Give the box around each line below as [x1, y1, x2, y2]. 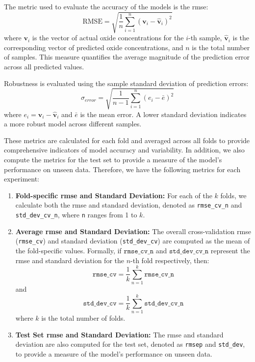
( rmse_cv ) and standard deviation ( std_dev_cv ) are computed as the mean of [15, 236, 250, 246]
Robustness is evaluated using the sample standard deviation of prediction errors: [4, 78, 249, 88]
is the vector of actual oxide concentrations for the [32, 32, 184, 43]
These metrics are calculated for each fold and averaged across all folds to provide [4, 135, 250, 145]
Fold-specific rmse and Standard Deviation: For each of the [15, 190, 212, 200]
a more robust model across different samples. [4, 119, 142, 129]
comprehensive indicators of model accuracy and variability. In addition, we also [4, 145, 245, 155]
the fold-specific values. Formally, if [15, 245, 122, 255]
